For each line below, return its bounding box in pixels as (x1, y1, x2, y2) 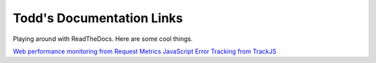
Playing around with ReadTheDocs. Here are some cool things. (13, 35, 193, 43)
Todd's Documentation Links (13, 10, 184, 26)
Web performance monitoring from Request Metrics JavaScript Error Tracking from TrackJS (13, 47, 276, 55)
